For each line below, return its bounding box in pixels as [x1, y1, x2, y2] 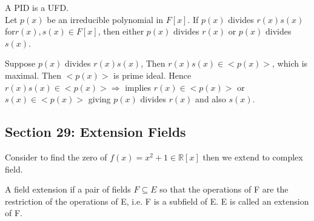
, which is [272, 57, 308, 70]
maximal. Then [5, 68, 61, 81]
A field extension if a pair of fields [5, 183, 131, 196]
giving [88, 93, 111, 105]
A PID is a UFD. [5, 1, 69, 13]
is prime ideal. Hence [113, 68, 192, 81]
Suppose [5, 57, 36, 70]
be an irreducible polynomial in [47, 13, 164, 25]
